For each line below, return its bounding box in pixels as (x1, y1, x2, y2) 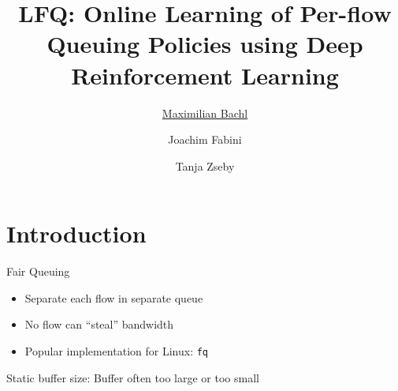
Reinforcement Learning (71, 58, 339, 91)
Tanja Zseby (175, 157, 235, 174)
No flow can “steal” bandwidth (24, 316, 174, 333)
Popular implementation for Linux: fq (24, 343, 209, 359)
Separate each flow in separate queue (24, 289, 203, 306)
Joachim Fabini (168, 131, 242, 148)
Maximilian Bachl (162, 104, 248, 121)
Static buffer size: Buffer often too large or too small (6, 369, 259, 385)
